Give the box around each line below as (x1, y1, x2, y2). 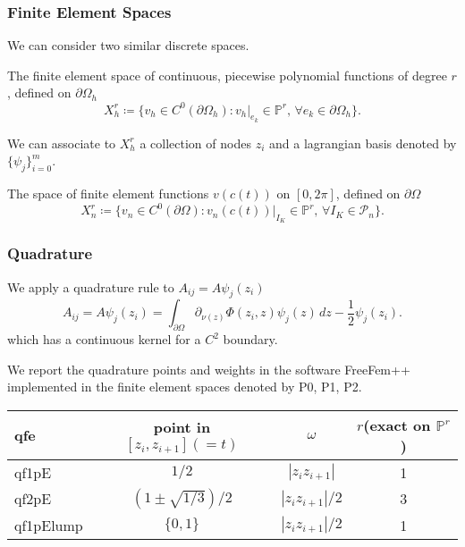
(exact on (363, 414, 431, 435)
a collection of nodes (139, 133, 251, 152)
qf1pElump (14, 514, 83, 535)
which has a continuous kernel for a (7, 330, 201, 349)
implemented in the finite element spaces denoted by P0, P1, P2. (7, 377, 362, 396)
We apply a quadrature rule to (7, 277, 174, 296)
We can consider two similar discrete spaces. (7, 36, 249, 55)
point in (153, 417, 211, 438)
